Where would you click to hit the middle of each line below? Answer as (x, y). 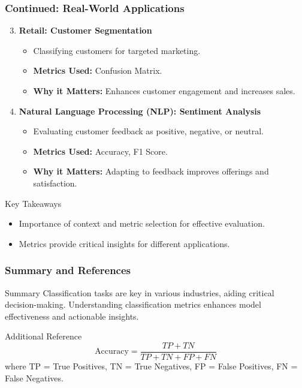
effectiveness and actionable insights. (72, 316)
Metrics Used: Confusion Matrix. (98, 70)
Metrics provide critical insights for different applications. (124, 243)
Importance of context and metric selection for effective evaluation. (142, 223)
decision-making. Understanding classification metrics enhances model (133, 304)
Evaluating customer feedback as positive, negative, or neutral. (148, 131)
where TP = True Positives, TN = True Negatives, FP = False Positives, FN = (151, 366)
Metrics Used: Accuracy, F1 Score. (100, 151)
